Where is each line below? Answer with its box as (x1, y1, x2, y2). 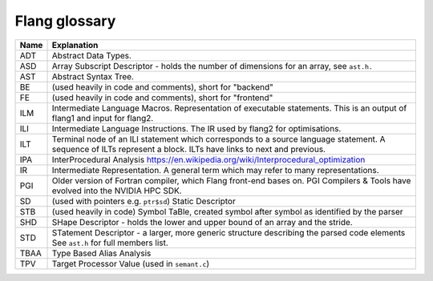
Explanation (51, 39, 99, 50)
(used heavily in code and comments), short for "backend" (51, 81, 274, 92)
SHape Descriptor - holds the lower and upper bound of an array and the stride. (51, 216, 353, 227)
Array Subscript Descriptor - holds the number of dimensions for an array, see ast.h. (51, 60, 373, 71)
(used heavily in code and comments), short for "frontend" (51, 92, 273, 103)
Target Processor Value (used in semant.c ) (51, 258, 210, 269)
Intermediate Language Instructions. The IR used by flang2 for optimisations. (51, 122, 342, 134)
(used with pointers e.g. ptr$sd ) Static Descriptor (51, 195, 236, 207)
